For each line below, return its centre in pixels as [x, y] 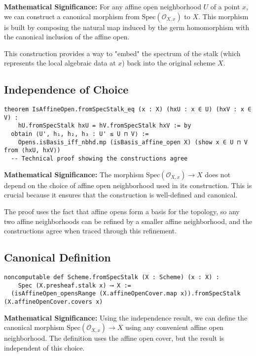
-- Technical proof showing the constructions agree [99, 159]
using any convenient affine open [174, 327]
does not [218, 174]
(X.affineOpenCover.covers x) [54, 302]
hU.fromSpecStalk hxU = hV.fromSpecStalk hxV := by [105, 126]
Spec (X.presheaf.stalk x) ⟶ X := [74, 285]
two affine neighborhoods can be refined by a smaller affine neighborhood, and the [128, 221]
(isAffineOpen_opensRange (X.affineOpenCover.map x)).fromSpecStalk [126, 294]
